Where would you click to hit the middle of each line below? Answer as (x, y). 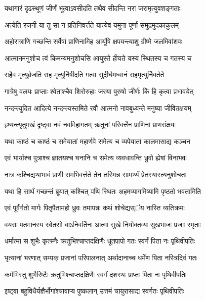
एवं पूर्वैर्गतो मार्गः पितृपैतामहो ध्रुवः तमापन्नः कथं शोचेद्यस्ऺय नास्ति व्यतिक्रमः (95, 208)
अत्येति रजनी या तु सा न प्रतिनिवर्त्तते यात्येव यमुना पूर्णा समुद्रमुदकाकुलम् (92, 25)
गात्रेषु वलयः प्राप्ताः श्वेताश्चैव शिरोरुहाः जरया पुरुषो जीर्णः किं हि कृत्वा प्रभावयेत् (99, 91)
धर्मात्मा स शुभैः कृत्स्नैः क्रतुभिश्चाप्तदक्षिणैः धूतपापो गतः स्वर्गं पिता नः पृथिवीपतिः (100, 241)
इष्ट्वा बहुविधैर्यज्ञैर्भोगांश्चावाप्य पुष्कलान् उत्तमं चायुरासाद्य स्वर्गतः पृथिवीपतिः (94, 291)
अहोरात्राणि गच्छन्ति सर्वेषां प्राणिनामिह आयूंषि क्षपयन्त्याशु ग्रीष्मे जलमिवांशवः (93, 41)
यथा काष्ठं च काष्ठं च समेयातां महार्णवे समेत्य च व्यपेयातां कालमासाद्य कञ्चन (98, 141)
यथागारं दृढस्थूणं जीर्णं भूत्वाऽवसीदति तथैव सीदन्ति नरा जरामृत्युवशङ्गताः (93, 8)
